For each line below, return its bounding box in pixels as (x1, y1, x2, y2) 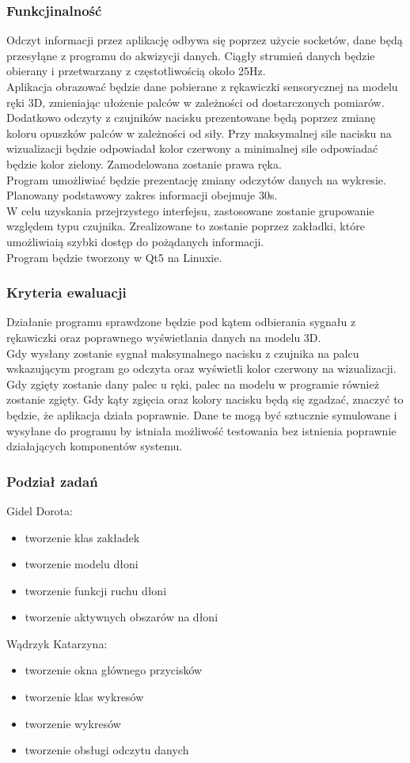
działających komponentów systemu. (6, 438, 183, 454)
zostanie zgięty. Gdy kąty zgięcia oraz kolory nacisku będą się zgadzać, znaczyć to (6, 391, 404, 408)
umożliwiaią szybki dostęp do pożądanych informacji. (6, 233, 264, 249)
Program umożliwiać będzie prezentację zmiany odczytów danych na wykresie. (6, 171, 386, 188)
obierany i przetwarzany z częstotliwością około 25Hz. (6, 63, 266, 79)
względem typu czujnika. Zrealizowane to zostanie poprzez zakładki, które (6, 218, 365, 234)
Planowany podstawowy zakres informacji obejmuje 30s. (6, 187, 278, 203)
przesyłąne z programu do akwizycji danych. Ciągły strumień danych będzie (6, 47, 375, 63)
